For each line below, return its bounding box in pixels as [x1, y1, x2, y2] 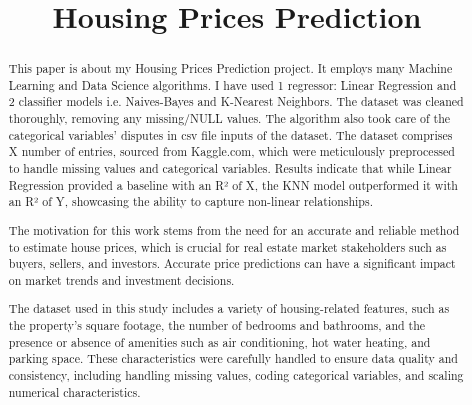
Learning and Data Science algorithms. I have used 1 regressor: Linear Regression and [8, 76, 457, 93]
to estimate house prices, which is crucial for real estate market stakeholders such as [8, 238, 447, 255]
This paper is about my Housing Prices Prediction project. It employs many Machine [8, 60, 453, 77]
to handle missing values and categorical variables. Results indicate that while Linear [8, 160, 452, 177]
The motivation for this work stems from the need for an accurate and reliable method [8, 221, 460, 238]
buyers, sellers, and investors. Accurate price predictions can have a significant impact [8, 255, 456, 272]
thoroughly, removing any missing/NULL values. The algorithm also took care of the [8, 110, 451, 127]
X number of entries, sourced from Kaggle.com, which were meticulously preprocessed [8, 143, 455, 160]
